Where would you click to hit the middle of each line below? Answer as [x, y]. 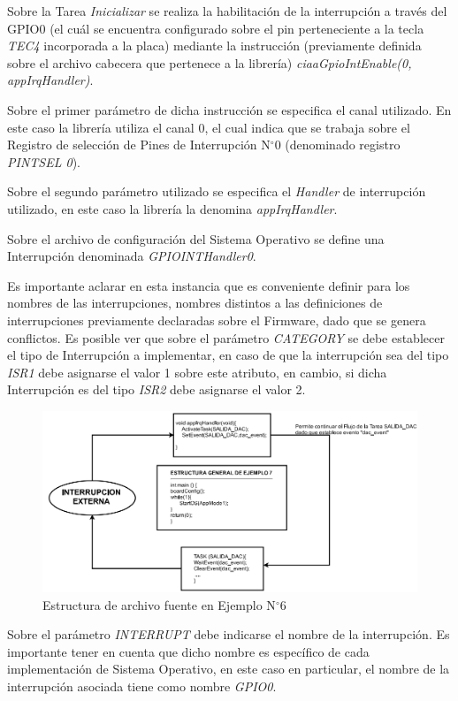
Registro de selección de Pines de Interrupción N [139, 145]
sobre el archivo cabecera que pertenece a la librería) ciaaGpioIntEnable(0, [210, 62]
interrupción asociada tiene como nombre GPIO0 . [142, 686]
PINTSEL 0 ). [44, 161]
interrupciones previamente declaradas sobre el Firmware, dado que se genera [217, 320]
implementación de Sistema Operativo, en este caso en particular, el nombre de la [229, 669]
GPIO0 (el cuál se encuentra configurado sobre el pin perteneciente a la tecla [216, 28]
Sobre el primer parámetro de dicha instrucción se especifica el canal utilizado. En [229, 109]
